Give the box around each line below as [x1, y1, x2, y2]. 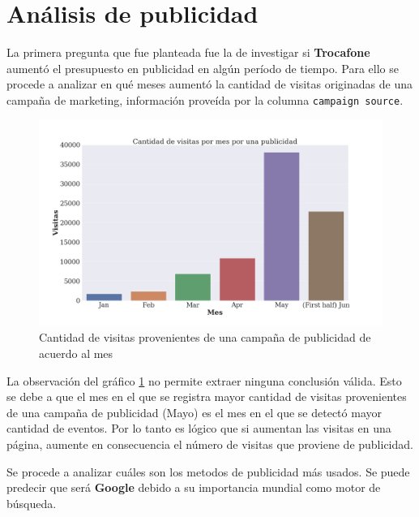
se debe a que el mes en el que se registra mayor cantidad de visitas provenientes [6, 388, 407, 405]
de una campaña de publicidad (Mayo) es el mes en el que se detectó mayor [6, 403, 382, 420]
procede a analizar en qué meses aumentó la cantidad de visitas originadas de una [6, 75, 413, 93]
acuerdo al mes [39, 344, 113, 361]
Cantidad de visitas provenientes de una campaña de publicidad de [39, 329, 371, 346]
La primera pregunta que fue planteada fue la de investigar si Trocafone [6, 44, 370, 61]
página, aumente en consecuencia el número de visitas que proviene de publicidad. [6, 435, 413, 452]
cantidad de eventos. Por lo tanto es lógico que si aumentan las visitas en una [6, 420, 391, 437]
